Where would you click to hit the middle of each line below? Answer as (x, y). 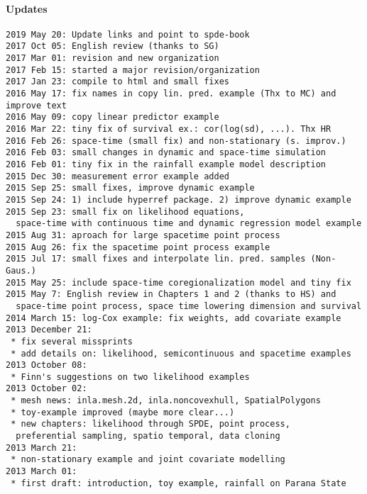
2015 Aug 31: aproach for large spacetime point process (143, 235)
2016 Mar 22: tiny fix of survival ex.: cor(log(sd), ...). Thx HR (169, 129)
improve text (36, 105)
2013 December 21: (49, 330)
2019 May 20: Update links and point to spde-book (128, 34)
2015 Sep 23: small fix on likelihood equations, (125, 212)
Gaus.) (21, 270)
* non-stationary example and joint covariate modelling (148, 460)
